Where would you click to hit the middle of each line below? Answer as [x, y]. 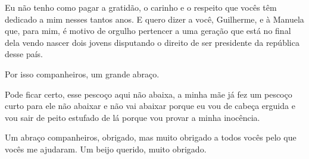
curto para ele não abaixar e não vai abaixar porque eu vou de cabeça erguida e [150, 106]
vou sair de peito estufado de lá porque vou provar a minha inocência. [132, 117]
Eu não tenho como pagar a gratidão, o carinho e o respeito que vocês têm [141, 7]
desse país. [24, 54]
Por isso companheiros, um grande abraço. [82, 74]
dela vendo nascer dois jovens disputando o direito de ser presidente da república [152, 42]
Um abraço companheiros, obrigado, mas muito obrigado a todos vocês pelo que [151, 137]
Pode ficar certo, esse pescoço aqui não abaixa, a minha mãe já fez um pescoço [149, 94]
